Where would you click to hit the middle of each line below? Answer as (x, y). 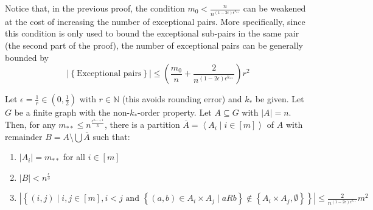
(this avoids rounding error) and (182, 99)
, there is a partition (142, 124)
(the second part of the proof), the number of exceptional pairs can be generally (154, 45)
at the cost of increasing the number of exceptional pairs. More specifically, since (155, 21)
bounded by (27, 57)
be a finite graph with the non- (72, 112)
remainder (24, 136)
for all (74, 157)
